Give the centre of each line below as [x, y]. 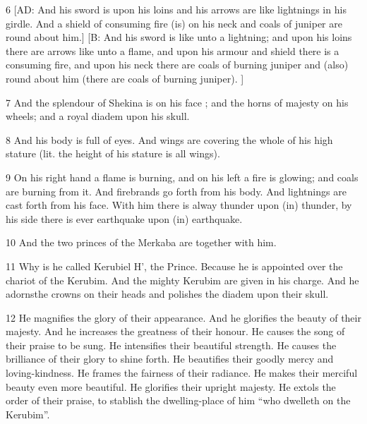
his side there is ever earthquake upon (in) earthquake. [124, 218]
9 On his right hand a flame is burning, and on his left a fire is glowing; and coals [182, 177]
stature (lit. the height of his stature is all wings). [113, 153]
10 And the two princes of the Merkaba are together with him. [141, 242]
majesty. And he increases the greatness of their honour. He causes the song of [175, 331]
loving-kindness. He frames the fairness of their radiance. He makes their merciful [182, 373]
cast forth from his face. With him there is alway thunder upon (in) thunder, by [179, 205]
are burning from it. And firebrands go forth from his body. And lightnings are [176, 191]
